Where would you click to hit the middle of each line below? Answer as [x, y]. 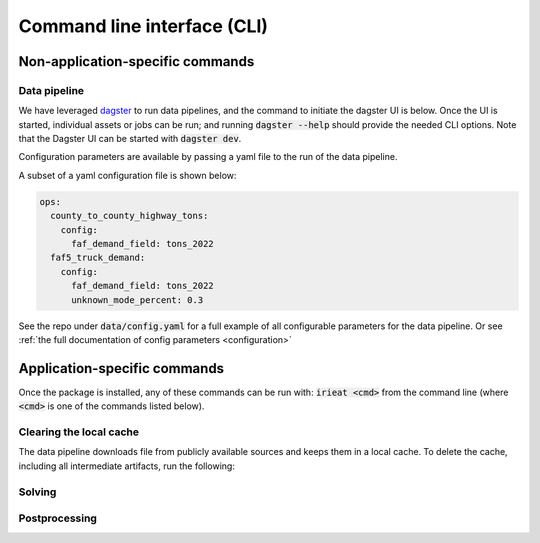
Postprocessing [57, 518]
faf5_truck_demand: [98, 258]
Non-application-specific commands [136, 61]
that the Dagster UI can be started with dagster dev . [130, 139]
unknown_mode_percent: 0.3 [137, 299]
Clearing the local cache [79, 432]
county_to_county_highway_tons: [129, 216]
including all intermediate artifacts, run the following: [126, 466]
